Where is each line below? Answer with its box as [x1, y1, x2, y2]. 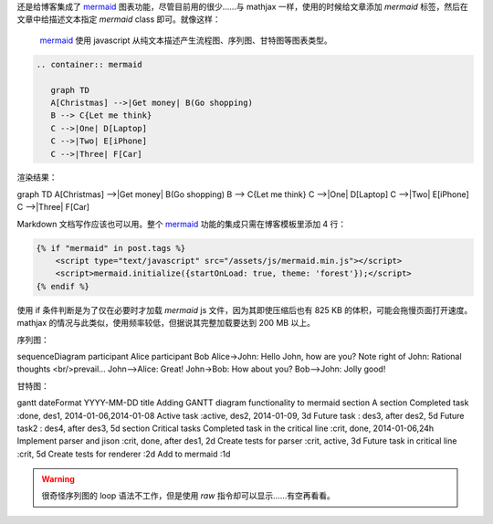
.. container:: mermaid [36, 59, 143, 69]
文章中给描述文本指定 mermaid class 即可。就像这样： [16, 14, 221, 25]
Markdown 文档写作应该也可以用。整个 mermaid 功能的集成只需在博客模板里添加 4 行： [16, 218, 347, 229]
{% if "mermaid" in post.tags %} [36, 243, 186, 253]
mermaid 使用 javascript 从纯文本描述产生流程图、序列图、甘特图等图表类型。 [39, 35, 332, 46]
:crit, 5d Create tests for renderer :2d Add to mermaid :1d [16, 448, 231, 459]
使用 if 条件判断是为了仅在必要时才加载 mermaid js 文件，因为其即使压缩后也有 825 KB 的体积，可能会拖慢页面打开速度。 [16, 304, 473, 315]
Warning [41, 474, 75, 485]
